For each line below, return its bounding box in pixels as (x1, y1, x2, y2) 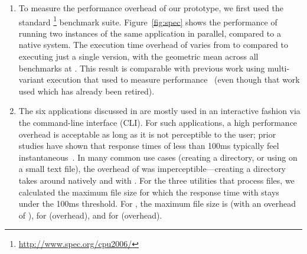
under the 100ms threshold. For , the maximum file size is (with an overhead (18, 197, 296, 210)
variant (18, 73, 44, 86)
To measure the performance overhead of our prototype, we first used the (18, 2, 283, 14)
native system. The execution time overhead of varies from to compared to (18, 38, 288, 51)
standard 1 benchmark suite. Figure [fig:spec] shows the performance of (18, 14, 277, 28)
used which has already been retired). (18, 84, 155, 97)
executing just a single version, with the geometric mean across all (18, 50, 259, 63)
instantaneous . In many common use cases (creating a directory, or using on (18, 151, 298, 163)
